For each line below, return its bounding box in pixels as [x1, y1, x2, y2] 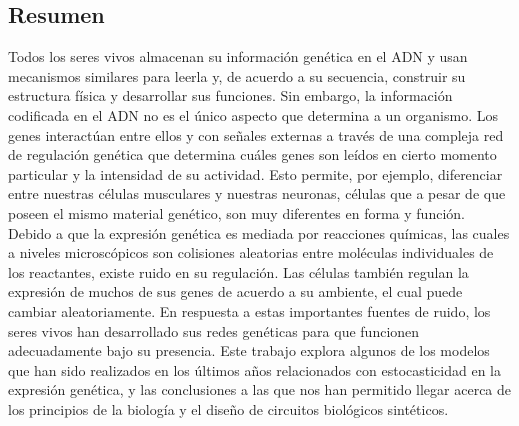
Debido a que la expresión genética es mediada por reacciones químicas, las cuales [8, 222, 510, 243]
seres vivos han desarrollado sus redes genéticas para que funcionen [8, 320, 420, 341]
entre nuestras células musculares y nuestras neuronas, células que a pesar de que [8, 183, 506, 204]
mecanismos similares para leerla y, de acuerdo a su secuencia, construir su [8, 65, 466, 86]
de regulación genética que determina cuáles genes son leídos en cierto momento [8, 144, 497, 165]
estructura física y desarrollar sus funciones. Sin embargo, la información [8, 85, 453, 106]
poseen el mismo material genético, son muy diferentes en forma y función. [8, 202, 465, 223]
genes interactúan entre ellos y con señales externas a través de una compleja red [8, 124, 504, 145]
